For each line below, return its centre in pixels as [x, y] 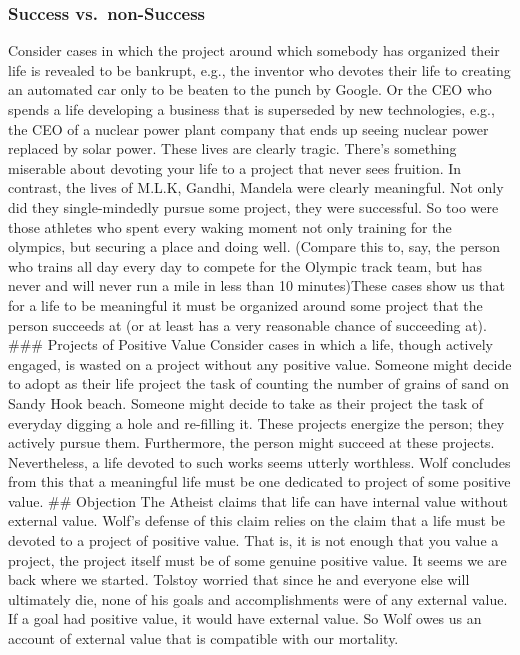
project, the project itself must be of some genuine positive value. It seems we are [257, 559]
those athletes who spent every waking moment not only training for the [230, 226]
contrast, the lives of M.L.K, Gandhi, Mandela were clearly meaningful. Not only [256, 187]
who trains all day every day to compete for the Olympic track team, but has [245, 265]
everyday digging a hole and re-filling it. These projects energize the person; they [256, 422]
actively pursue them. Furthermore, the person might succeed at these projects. [251, 442]
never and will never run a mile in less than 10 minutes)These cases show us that [256, 285]
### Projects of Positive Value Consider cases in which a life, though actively [250, 344]
